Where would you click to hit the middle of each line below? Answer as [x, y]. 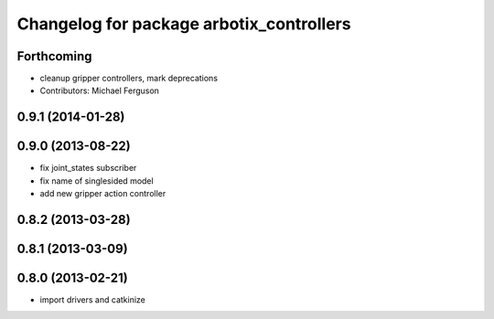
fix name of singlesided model [97, 181]
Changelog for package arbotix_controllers [184, 24]
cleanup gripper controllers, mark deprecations [129, 79]
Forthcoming [54, 56]
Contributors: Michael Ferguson [100, 90]
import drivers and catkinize [92, 300]
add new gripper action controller [103, 194]
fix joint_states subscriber [88, 168]
